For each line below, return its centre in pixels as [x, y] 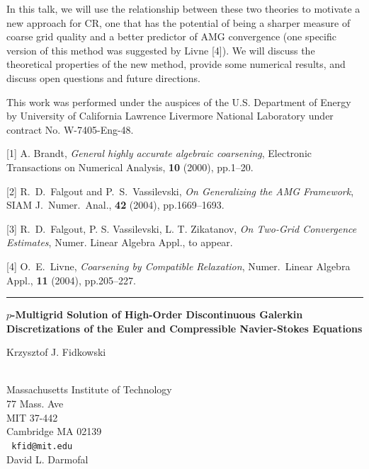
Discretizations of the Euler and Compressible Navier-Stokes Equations [184, 328]
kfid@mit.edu [42, 446]
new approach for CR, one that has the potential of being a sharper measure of [178, 22]
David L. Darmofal [47, 459]
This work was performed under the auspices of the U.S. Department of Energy [179, 102]
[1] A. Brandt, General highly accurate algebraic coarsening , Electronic [159, 153]
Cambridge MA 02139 [54, 431]
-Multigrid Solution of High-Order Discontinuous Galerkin [157, 314]
